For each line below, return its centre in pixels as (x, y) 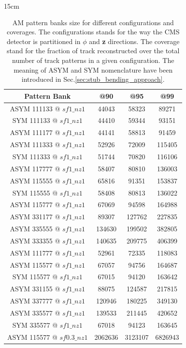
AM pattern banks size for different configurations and (93, 22)
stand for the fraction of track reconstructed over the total (93, 51)
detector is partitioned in (43, 41)
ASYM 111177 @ (35, 132)
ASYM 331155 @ (35, 289)
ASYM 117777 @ (35, 168)
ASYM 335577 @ (35, 312)
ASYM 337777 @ (35, 301)
